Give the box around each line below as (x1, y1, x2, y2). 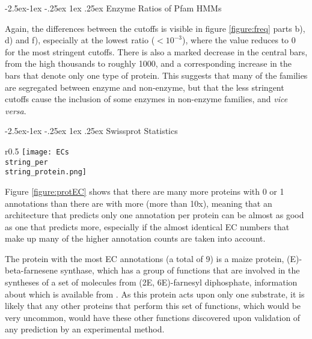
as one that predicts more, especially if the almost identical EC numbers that (5, 220, 290, 233)
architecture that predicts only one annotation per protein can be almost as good (5, 209, 304, 221)
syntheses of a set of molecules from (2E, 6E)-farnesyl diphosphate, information (5, 276, 298, 289)
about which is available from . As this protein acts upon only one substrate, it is (5, 287, 305, 300)
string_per (5, 157, 48, 166)
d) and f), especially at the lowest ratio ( (5, 34, 155, 46)
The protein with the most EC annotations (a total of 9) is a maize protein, (5, 252, 284, 264)
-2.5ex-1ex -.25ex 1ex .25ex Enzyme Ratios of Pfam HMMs (5, 2, 222, 14)
